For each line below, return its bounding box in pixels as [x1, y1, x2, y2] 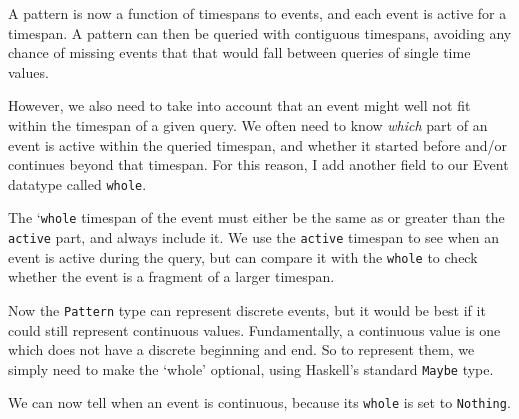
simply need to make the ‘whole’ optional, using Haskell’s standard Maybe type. [8, 358, 494, 379]
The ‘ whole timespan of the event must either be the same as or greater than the [8, 207, 505, 228]
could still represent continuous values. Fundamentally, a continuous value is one [8, 319, 501, 340]
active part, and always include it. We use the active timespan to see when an [8, 227, 500, 248]
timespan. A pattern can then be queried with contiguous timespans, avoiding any [8, 22, 512, 43]
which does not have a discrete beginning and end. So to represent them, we [8, 339, 475, 360]
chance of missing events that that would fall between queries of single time [8, 42, 471, 63]
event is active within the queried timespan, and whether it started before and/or [8, 134, 507, 155]
